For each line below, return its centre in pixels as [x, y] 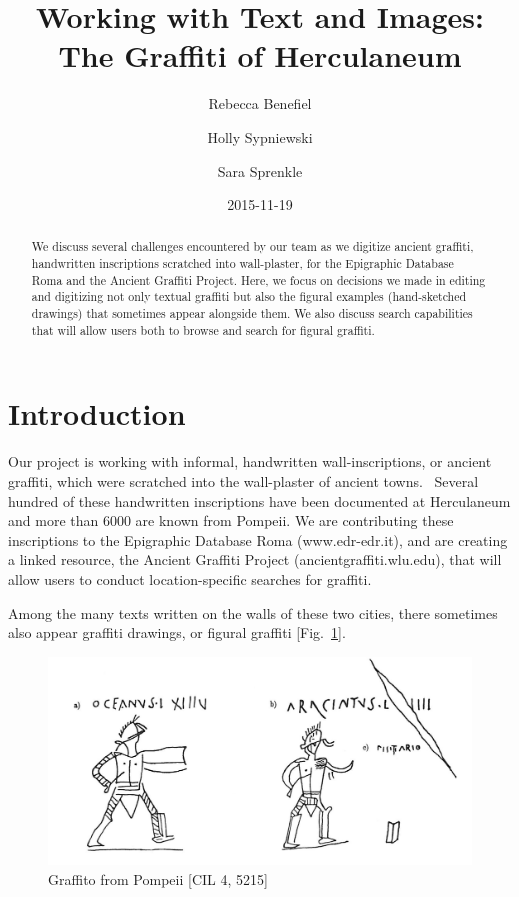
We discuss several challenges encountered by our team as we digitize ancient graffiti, [252, 246]
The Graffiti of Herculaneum [260, 55]
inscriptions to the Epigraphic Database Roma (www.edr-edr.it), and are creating [258, 539]
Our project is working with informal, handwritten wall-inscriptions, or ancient [250, 461]
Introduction [97, 413]
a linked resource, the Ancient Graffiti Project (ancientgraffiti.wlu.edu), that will [255, 559]
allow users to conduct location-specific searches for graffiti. [190, 578]
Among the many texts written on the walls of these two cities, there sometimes [253, 612]
